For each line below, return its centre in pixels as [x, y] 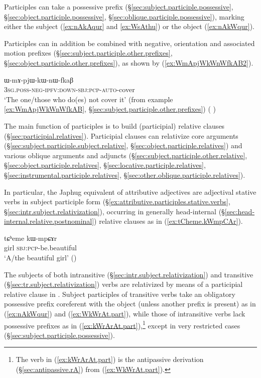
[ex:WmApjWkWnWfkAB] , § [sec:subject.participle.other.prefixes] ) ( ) [110, 109]
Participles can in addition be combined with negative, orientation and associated [129, 43]
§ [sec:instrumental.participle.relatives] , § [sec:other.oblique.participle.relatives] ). [125, 174]
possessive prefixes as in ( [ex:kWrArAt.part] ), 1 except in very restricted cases [122, 324]
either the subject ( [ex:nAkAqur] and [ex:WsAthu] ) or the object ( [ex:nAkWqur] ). [129, 26]
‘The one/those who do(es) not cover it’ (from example [89, 99]
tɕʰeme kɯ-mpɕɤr [31, 238]
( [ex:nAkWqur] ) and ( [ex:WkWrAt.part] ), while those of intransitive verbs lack [125, 314]
